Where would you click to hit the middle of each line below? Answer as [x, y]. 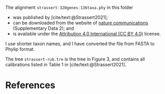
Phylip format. [20, 49]
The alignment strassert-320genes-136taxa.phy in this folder [69, 7]
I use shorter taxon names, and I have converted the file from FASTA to [80, 44]
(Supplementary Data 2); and [43, 28]
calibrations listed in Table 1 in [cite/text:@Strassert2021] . [66, 64]
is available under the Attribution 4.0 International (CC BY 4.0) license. [87, 34]
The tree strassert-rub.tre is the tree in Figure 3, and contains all [75, 59]
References [30, 86]
